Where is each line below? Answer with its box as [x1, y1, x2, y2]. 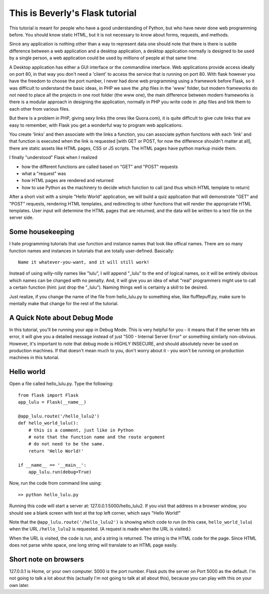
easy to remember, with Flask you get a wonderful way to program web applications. [9, 122, 183, 128]
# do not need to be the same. [28, 441, 105, 447]
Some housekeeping [9, 227, 75, 236]
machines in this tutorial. [9, 355, 60, 361]
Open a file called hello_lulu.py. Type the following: [9, 381, 114, 387]
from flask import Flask [18, 392, 79, 398]
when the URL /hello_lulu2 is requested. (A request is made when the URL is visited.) [9, 526, 191, 532]
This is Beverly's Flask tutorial [9, 7, 137, 18]
